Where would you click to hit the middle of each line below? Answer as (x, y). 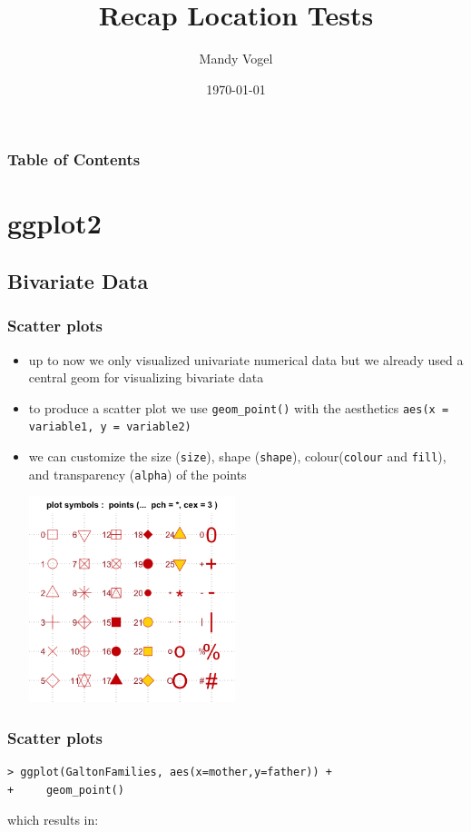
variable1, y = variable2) (110, 427)
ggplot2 (54, 223)
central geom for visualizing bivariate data (146, 377)
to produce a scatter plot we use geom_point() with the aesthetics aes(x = (239, 407)
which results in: (53, 820)
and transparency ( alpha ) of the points (137, 474)
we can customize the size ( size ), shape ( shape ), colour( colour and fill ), (237, 456)
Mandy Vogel (236, 59)
